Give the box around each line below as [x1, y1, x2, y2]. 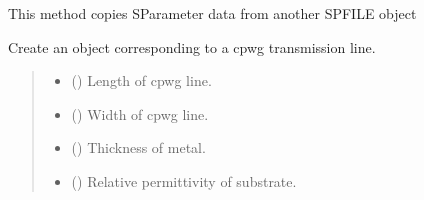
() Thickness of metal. [71, 137, 206, 158]
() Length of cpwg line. [71, 70, 212, 91]
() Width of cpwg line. [71, 103, 209, 124]
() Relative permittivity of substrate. [71, 170, 297, 191]
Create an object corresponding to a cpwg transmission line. [8, 36, 376, 57]
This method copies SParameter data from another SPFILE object [8, 3, 417, 23]
